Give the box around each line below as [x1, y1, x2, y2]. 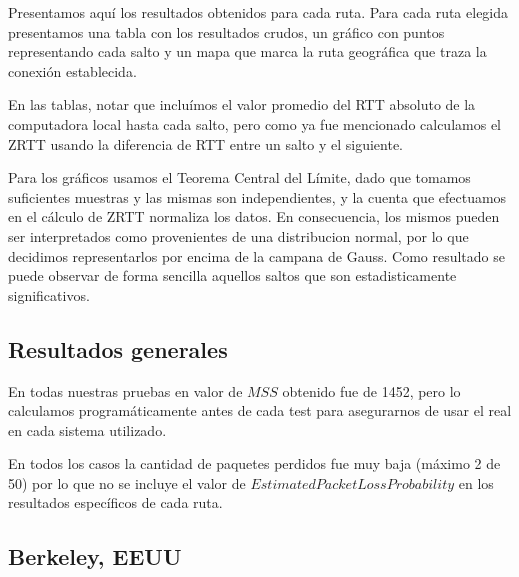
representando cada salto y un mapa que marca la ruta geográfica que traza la [8, 41, 487, 62]
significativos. [8, 284, 90, 305]
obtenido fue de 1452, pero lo [282, 380, 461, 401]
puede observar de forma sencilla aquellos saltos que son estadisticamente [8, 265, 457, 286]
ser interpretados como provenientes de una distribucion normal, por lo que [8, 225, 469, 246]
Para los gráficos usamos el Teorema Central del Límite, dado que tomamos [8, 167, 471, 188]
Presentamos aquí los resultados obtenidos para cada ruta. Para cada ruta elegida [8, 2, 509, 22]
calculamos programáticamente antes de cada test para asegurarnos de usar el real [8, 400, 512, 421]
